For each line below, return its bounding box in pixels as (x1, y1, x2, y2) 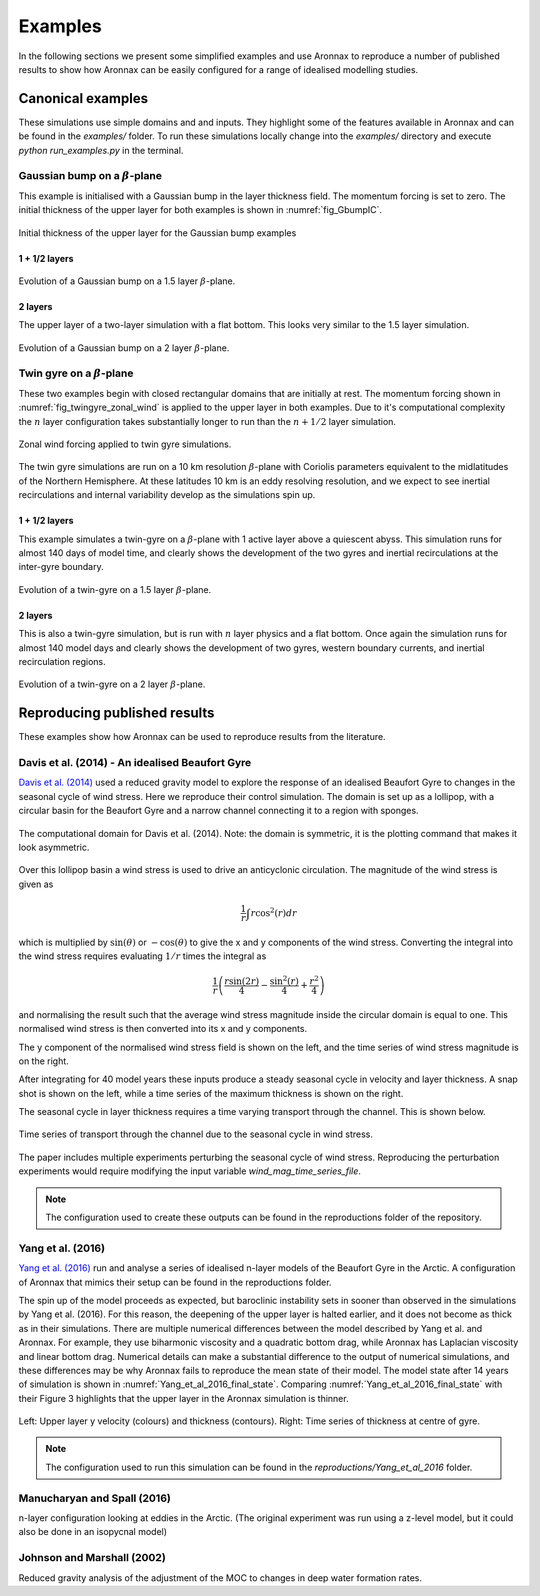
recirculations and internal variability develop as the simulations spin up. (18, 489, 316, 501)
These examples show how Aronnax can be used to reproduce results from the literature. (18, 731, 386, 743)
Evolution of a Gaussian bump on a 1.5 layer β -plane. (18, 275, 236, 287)
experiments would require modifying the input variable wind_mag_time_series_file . (18, 1165, 362, 1177)
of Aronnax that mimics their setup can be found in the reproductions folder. (18, 1276, 332, 1288)
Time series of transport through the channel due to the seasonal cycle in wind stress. (18, 1128, 374, 1140)
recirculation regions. (18, 655, 106, 667)
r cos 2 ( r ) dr (250, 905, 297, 919)
